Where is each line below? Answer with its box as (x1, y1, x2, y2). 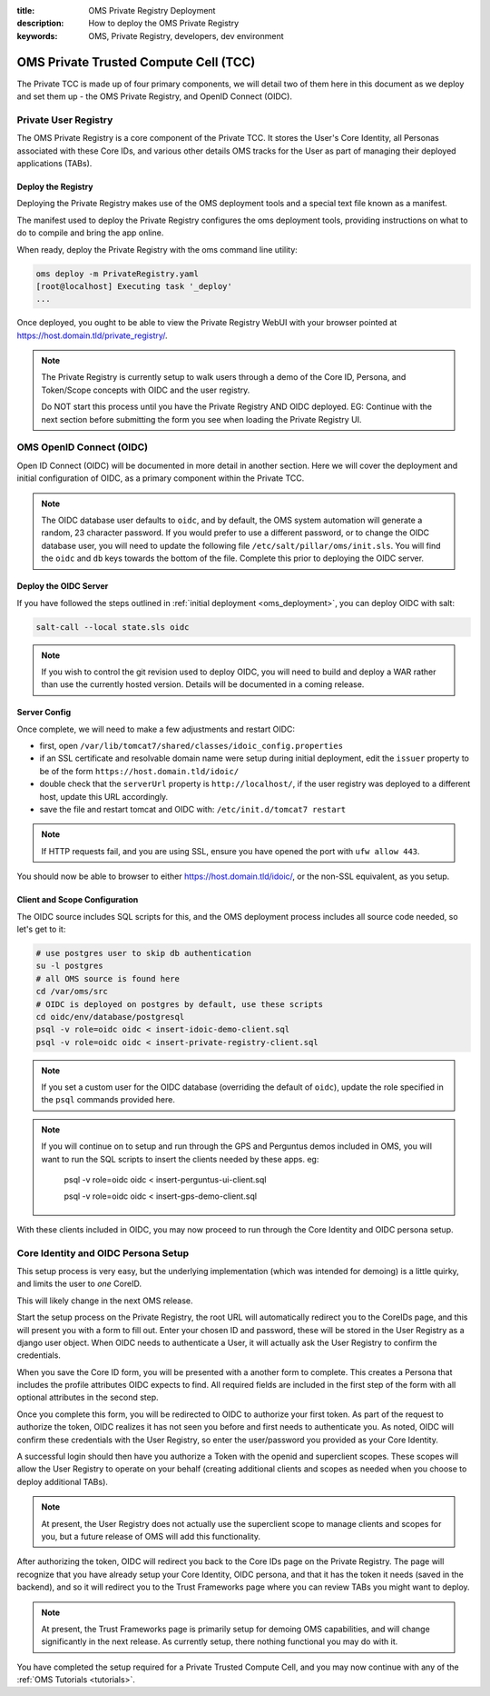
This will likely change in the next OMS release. (16, 1295, 193, 1306)
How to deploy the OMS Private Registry (88, 18, 240, 29)
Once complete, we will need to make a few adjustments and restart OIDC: (16, 723, 295, 734)
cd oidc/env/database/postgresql (35, 1012, 185, 1022)
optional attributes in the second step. (16, 1392, 159, 1403)
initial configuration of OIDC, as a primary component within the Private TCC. (16, 473, 305, 484)
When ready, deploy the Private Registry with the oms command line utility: (16, 244, 299, 254)
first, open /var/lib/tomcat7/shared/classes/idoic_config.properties (39, 741, 344, 752)
